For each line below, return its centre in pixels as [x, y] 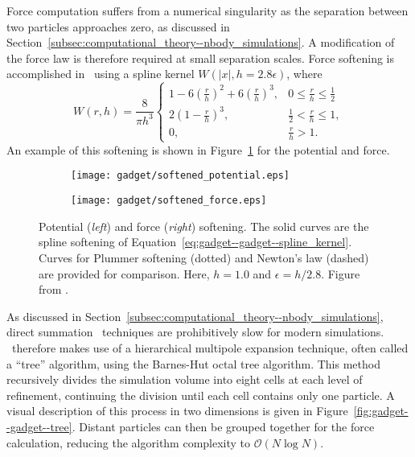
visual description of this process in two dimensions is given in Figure [177, 411]
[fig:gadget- [381, 411]
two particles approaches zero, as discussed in [118, 26]
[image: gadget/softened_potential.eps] [181, 176]
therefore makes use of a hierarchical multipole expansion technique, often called [210, 347]
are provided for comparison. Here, [124, 273]
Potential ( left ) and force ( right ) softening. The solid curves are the [204, 226]
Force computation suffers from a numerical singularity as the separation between [207, 10]
